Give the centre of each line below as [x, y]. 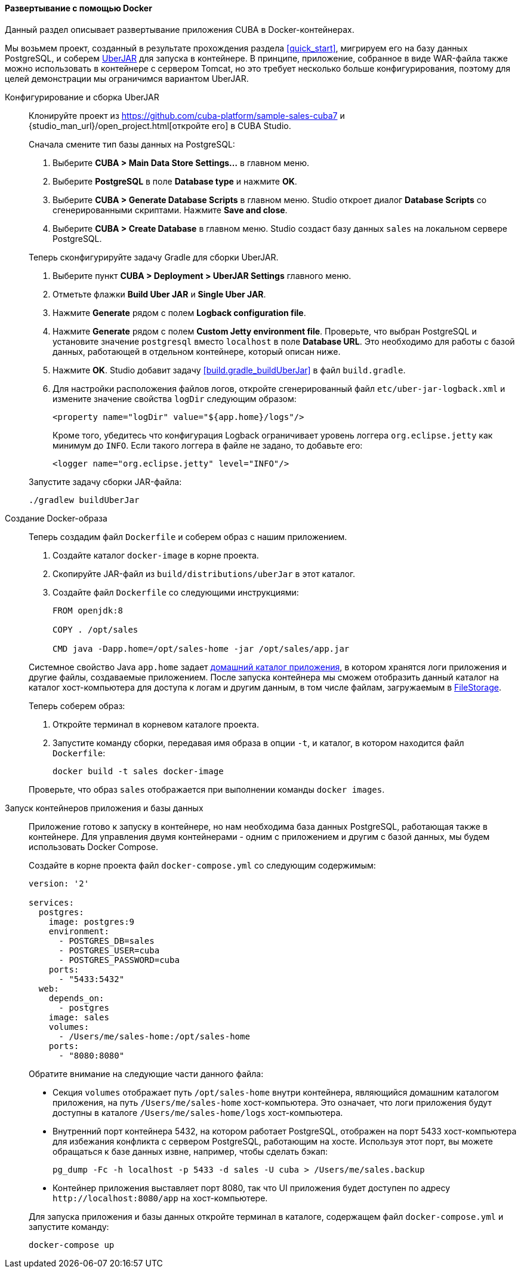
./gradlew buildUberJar [84, 500]
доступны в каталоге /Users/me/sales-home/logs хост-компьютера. [198, 1112]
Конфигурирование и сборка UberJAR [82, 97]
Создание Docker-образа [56, 518]
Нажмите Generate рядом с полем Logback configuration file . [179, 312]
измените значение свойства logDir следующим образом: [175, 398]
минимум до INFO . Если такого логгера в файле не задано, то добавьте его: [208, 445]
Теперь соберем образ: [77, 705]
